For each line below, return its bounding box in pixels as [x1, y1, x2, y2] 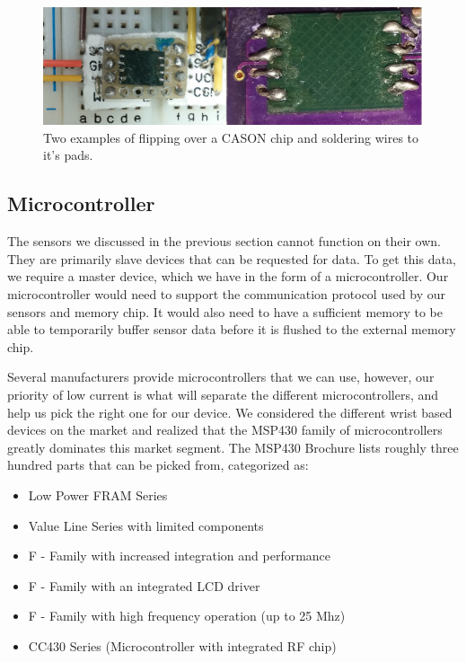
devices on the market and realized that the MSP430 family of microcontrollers [7, 420, 443, 439]
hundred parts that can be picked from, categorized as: [7, 455, 309, 474]
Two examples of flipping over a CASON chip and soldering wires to [43, 128, 419, 146]
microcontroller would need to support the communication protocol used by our [7, 285, 446, 304]
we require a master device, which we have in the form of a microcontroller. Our [7, 267, 449, 286]
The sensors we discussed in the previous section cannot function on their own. [7, 232, 441, 251]
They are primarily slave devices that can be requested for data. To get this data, [7, 249, 456, 268]
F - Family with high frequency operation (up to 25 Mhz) [28, 606, 346, 625]
